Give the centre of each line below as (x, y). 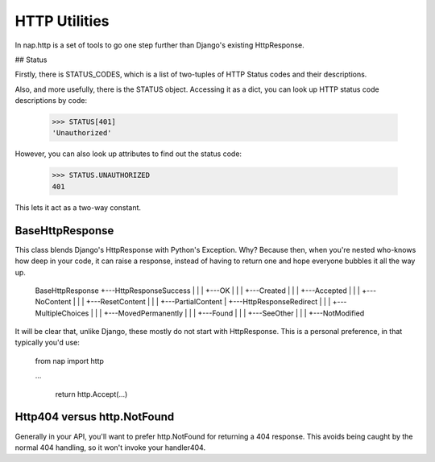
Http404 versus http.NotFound (95, 417)
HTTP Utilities (62, 21)
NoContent (53, 302)
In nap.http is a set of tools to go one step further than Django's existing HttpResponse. (160, 45)
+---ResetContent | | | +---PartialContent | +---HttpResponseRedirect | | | (208, 302)
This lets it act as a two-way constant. (78, 207)
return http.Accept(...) (91, 394)
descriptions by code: (51, 101)
